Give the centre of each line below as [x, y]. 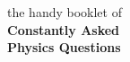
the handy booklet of [65, 12]
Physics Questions [64, 47]
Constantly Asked [64, 29]
